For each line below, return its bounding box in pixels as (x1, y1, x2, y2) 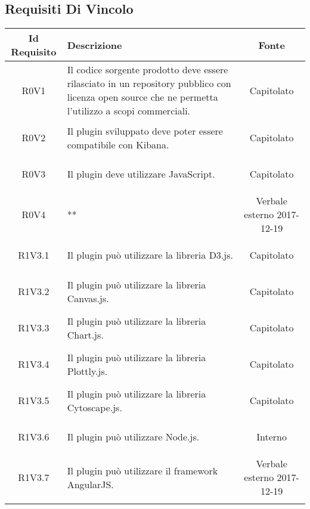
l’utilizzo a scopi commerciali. (67, 104, 191, 118)
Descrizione (67, 38, 122, 52)
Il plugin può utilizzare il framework (67, 463, 218, 477)
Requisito (11, 45, 57, 59)
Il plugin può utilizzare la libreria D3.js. (67, 248, 233, 262)
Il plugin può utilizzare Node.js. (67, 430, 200, 444)
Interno (256, 430, 287, 444)
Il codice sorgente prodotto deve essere (67, 63, 228, 77)
